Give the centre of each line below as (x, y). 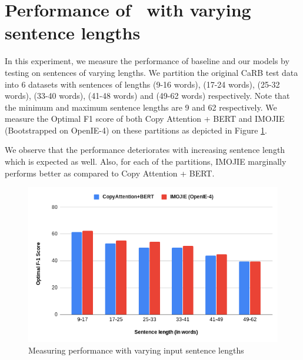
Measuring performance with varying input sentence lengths (136, 350)
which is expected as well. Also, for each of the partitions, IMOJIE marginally (146, 161)
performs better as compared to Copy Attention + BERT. (110, 173)
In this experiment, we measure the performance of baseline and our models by (147, 61)
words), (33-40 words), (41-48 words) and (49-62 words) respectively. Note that (147, 96)
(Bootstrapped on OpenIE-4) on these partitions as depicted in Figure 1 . (136, 130)
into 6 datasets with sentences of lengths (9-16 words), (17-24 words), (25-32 (142, 84)
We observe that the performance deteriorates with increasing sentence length (145, 150)
